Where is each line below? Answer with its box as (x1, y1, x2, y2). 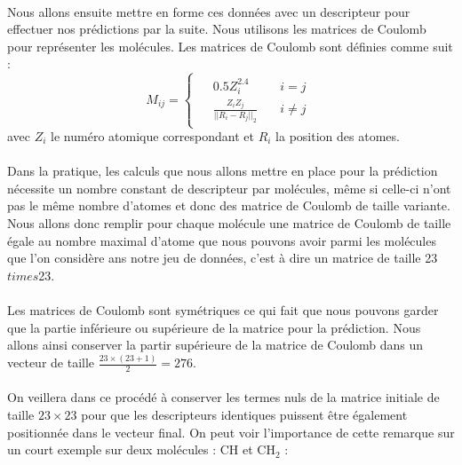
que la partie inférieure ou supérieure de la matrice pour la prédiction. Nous (7, 318, 421, 336)
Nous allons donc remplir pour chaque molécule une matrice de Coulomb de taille (7, 214, 451, 232)
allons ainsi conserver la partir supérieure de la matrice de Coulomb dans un (7, 335, 424, 354)
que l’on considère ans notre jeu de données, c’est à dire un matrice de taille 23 (7, 248, 438, 267)
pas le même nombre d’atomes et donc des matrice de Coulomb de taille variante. (7, 196, 450, 215)
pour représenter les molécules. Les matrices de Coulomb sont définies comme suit (7, 36, 453, 55)
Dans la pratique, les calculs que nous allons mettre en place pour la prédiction (7, 162, 438, 180)
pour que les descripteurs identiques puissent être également (81, 406, 408, 424)
